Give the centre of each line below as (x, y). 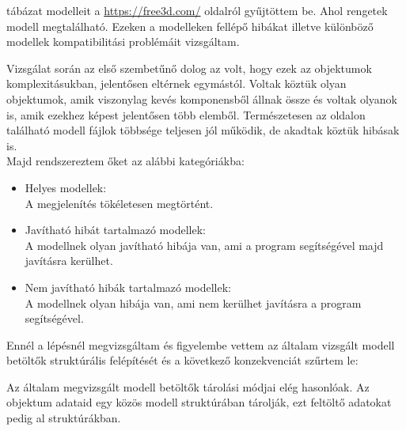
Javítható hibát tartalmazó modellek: (115, 230)
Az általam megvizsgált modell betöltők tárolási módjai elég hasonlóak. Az (188, 386)
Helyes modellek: (66, 187)
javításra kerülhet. (69, 261)
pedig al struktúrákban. (64, 418)
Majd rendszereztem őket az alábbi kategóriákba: (125, 161)
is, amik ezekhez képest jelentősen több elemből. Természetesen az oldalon (186, 114)
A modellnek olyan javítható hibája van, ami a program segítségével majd (204, 245)
